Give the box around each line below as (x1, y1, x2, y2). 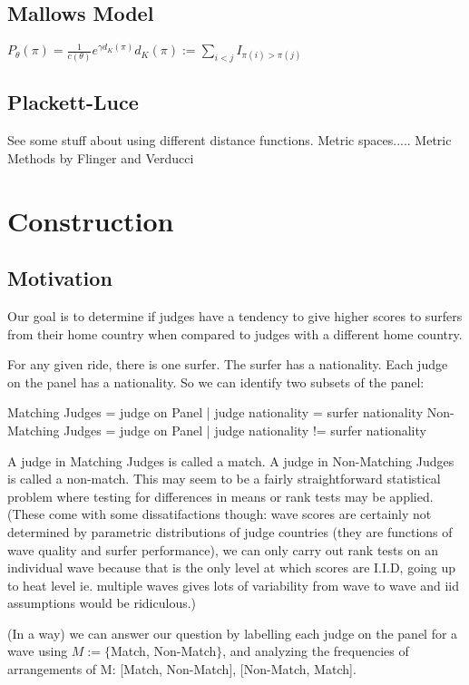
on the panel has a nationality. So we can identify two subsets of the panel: (7, 372, 425, 391)
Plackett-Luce (7, 88, 139, 116)
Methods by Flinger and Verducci (7, 148, 194, 167)
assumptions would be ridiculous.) (7, 593, 197, 612)
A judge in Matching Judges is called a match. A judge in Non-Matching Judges (7, 451, 454, 470)
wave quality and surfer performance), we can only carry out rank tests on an (7, 540, 438, 559)
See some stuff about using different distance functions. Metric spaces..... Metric (7, 131, 452, 150)
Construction (7, 201, 174, 239)
